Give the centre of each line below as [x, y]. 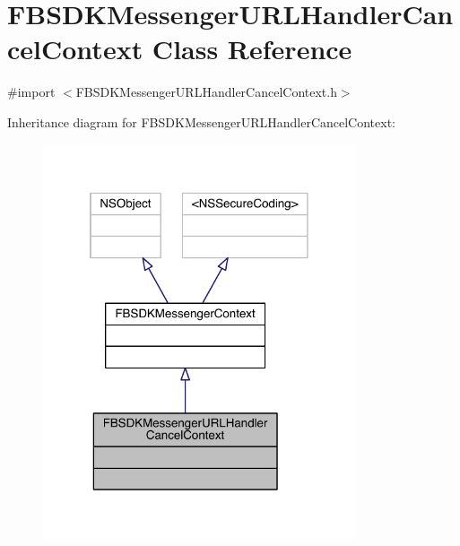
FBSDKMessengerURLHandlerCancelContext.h [206, 92]
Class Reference [252, 49]
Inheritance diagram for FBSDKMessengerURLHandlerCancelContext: [202, 121]
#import [31, 92]
